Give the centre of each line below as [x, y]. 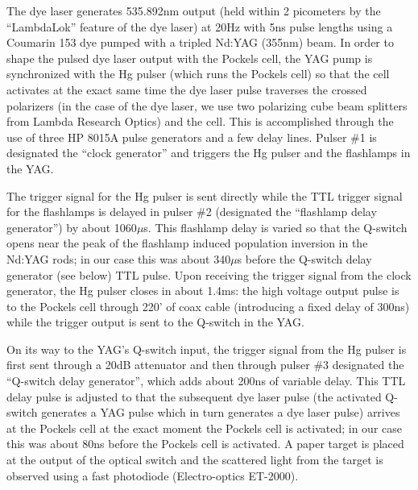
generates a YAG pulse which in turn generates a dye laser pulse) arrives [221, 412]
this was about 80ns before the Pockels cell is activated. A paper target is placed [205, 444]
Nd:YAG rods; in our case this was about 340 [119, 258]
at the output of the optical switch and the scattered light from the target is [195, 460]
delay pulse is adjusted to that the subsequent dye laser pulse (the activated [194, 396]
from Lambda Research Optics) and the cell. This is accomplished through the [200, 121]
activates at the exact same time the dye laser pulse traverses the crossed [187, 89]
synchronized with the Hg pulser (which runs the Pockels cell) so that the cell [198, 74]
